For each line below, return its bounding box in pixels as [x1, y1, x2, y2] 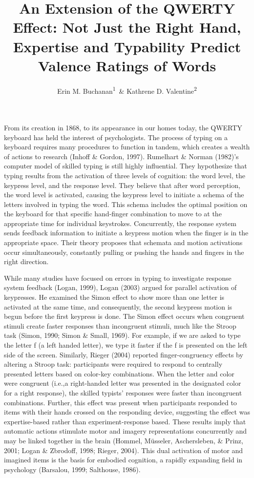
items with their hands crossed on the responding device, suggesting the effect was [4, 407, 250, 417]
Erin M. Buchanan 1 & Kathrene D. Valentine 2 [57, 84, 197, 96]
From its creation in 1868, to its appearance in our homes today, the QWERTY [4, 122, 242, 132]
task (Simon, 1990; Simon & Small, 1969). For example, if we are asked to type [4, 330, 241, 340]
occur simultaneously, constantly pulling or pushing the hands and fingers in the [4, 247, 244, 257]
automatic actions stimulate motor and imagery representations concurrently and [4, 426, 247, 436]
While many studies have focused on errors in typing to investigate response [4, 272, 232, 283]
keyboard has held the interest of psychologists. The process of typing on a [4, 132, 228, 142]
